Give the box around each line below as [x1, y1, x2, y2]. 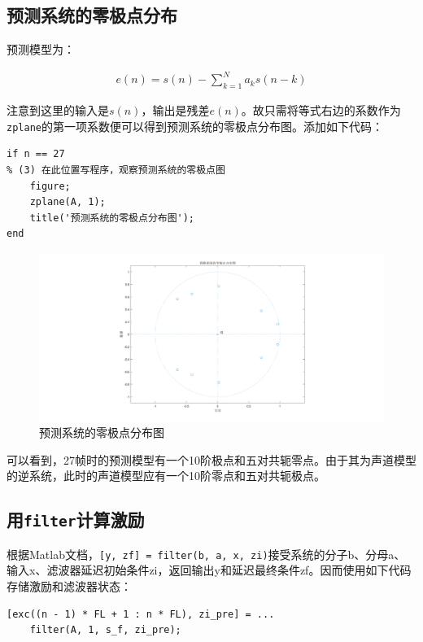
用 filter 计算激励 [7, 507, 145, 532]
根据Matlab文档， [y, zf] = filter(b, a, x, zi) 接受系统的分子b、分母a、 [7, 545, 406, 562]
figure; [29, 180, 71, 192]
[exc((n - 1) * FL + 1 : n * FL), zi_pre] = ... [7, 608, 275, 620]
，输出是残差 [141, 102, 210, 119]
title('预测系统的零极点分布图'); [29, 212, 195, 224]
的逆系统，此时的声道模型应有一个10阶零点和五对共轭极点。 [7, 467, 325, 484]
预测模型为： [7, 41, 75, 58]
